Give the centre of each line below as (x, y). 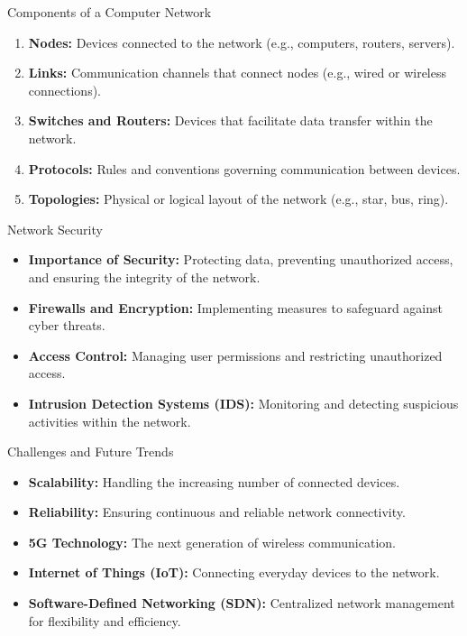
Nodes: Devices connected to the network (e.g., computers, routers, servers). (242, 42)
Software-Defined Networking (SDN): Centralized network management (242, 603)
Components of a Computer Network (110, 12)
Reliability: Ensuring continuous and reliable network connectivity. (217, 512)
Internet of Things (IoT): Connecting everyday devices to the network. (234, 572)
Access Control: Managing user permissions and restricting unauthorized (235, 355)
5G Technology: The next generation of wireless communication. (212, 542)
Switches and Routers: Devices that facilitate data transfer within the (230, 120)
